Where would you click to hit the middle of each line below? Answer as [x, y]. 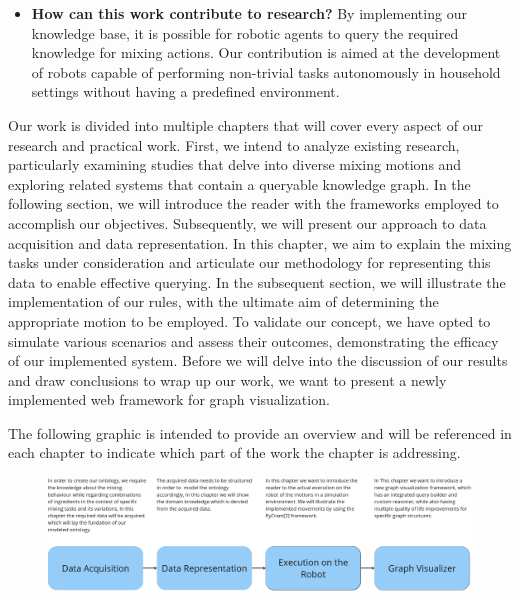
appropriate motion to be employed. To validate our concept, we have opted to [249, 320]
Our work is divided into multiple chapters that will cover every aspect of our [245, 124]
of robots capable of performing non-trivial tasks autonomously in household [266, 71]
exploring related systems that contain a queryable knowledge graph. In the [239, 183]
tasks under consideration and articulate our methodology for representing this [249, 262]
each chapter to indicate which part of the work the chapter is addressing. [234, 452]
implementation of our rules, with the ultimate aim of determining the [223, 301]
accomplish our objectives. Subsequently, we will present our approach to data [247, 222]
